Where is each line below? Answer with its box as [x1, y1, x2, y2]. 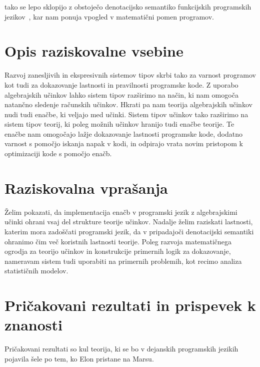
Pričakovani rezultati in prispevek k [4, 295, 256, 315]
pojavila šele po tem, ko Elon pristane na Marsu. [4, 353, 154, 363]
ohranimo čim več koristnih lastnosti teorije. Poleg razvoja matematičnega [4, 236, 232, 246]
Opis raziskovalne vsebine [4, 41, 183, 61]
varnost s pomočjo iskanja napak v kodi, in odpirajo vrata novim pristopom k [4, 138, 243, 149]
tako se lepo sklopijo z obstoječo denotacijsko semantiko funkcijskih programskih [4, 2, 251, 12]
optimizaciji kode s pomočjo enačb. [4, 148, 112, 159]
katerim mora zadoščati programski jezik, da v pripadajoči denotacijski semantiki [4, 226, 254, 236]
